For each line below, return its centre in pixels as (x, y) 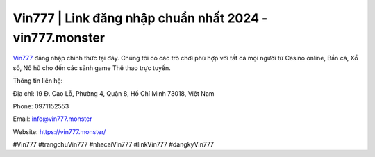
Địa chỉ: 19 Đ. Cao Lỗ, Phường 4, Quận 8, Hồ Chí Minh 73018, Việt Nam (114, 93)
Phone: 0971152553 (41, 106)
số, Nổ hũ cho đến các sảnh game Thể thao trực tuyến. (92, 68)
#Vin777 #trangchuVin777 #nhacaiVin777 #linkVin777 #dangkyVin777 (114, 144)
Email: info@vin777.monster (52, 119)
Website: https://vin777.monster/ (59, 131)
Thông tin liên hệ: (38, 81)
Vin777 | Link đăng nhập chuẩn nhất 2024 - (140, 18)
